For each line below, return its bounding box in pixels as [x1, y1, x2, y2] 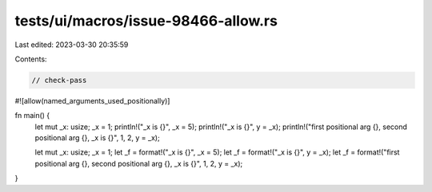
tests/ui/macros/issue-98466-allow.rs [14, 12, 278, 29]
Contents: [14, 54, 47, 64]
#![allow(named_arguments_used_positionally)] [14, 96, 170, 105]
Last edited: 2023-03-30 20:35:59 [14, 40, 129, 49]
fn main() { [14, 111, 50, 120]
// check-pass [31, 76, 87, 84]
